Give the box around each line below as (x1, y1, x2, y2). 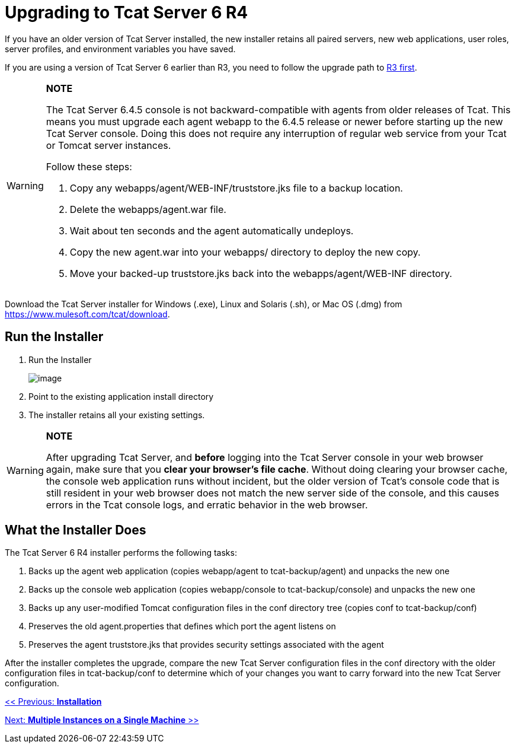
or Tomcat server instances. (46, 139, 171, 151)
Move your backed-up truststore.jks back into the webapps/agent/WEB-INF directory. (69, 267, 452, 279)
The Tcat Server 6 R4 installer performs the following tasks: (5, 548, 237, 558)
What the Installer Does (5, 523, 146, 538)
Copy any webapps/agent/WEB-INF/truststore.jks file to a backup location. (69, 182, 403, 194)
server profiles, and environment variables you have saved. (5, 43, 236, 54)
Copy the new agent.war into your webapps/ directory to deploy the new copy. (69, 246, 421, 258)
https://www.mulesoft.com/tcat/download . (5, 308, 170, 319)
